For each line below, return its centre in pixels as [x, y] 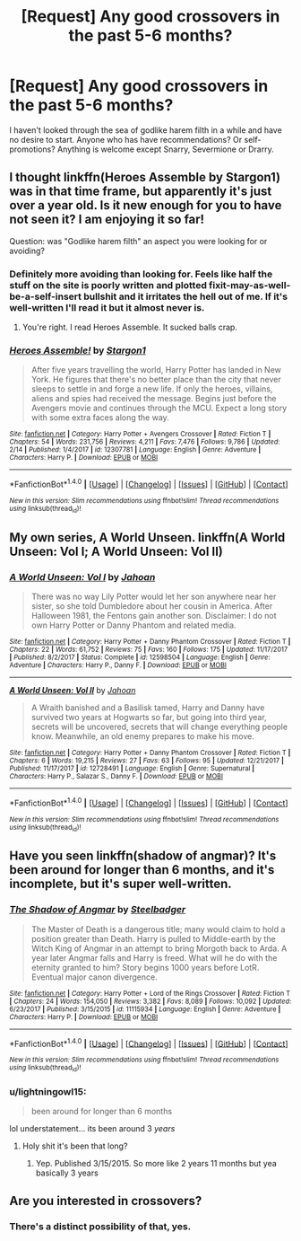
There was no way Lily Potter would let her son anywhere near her [154, 597]
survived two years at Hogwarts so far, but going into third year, [149, 717]
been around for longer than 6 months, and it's [142, 870]
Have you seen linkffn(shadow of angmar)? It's [143, 856]
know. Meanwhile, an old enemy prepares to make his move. [143, 736]
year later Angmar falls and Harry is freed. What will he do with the [154, 957]
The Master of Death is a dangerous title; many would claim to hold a [158, 929]
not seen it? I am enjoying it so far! [107, 220]
